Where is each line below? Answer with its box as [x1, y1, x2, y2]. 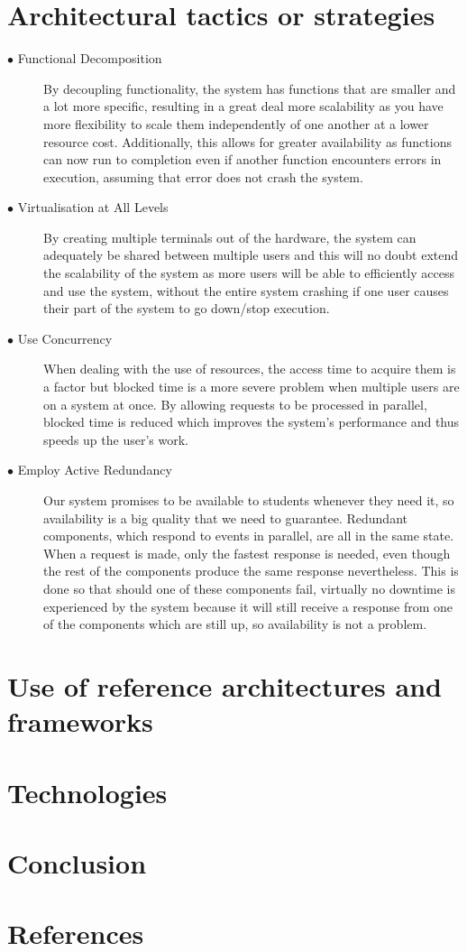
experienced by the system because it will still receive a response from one [43, 596, 453, 615]
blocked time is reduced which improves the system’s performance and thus [43, 412, 460, 431]
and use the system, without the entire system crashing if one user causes [43, 281, 449, 300]
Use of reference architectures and [7, 667, 442, 704]
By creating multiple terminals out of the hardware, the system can [43, 227, 417, 246]
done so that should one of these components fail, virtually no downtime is [43, 578, 455, 597]
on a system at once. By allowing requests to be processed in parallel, [43, 394, 427, 413]
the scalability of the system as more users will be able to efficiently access [43, 263, 454, 282]
